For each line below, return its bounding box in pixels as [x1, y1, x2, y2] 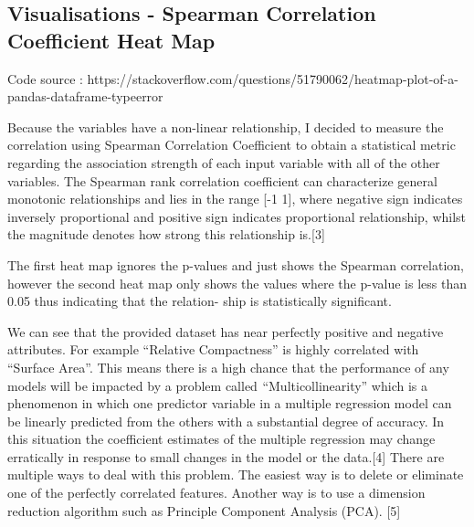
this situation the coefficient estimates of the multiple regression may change [7, 429, 436, 448]
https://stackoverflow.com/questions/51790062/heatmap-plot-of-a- [87, 69, 458, 88]
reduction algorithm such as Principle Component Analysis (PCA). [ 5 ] [7, 501, 401, 520]
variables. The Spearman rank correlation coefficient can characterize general [7, 171, 437, 190]
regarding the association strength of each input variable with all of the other [7, 153, 440, 172]
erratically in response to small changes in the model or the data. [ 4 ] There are [7, 447, 445, 466]
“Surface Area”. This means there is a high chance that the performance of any [7, 357, 449, 376]
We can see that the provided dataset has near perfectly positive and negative [7, 321, 444, 341]
